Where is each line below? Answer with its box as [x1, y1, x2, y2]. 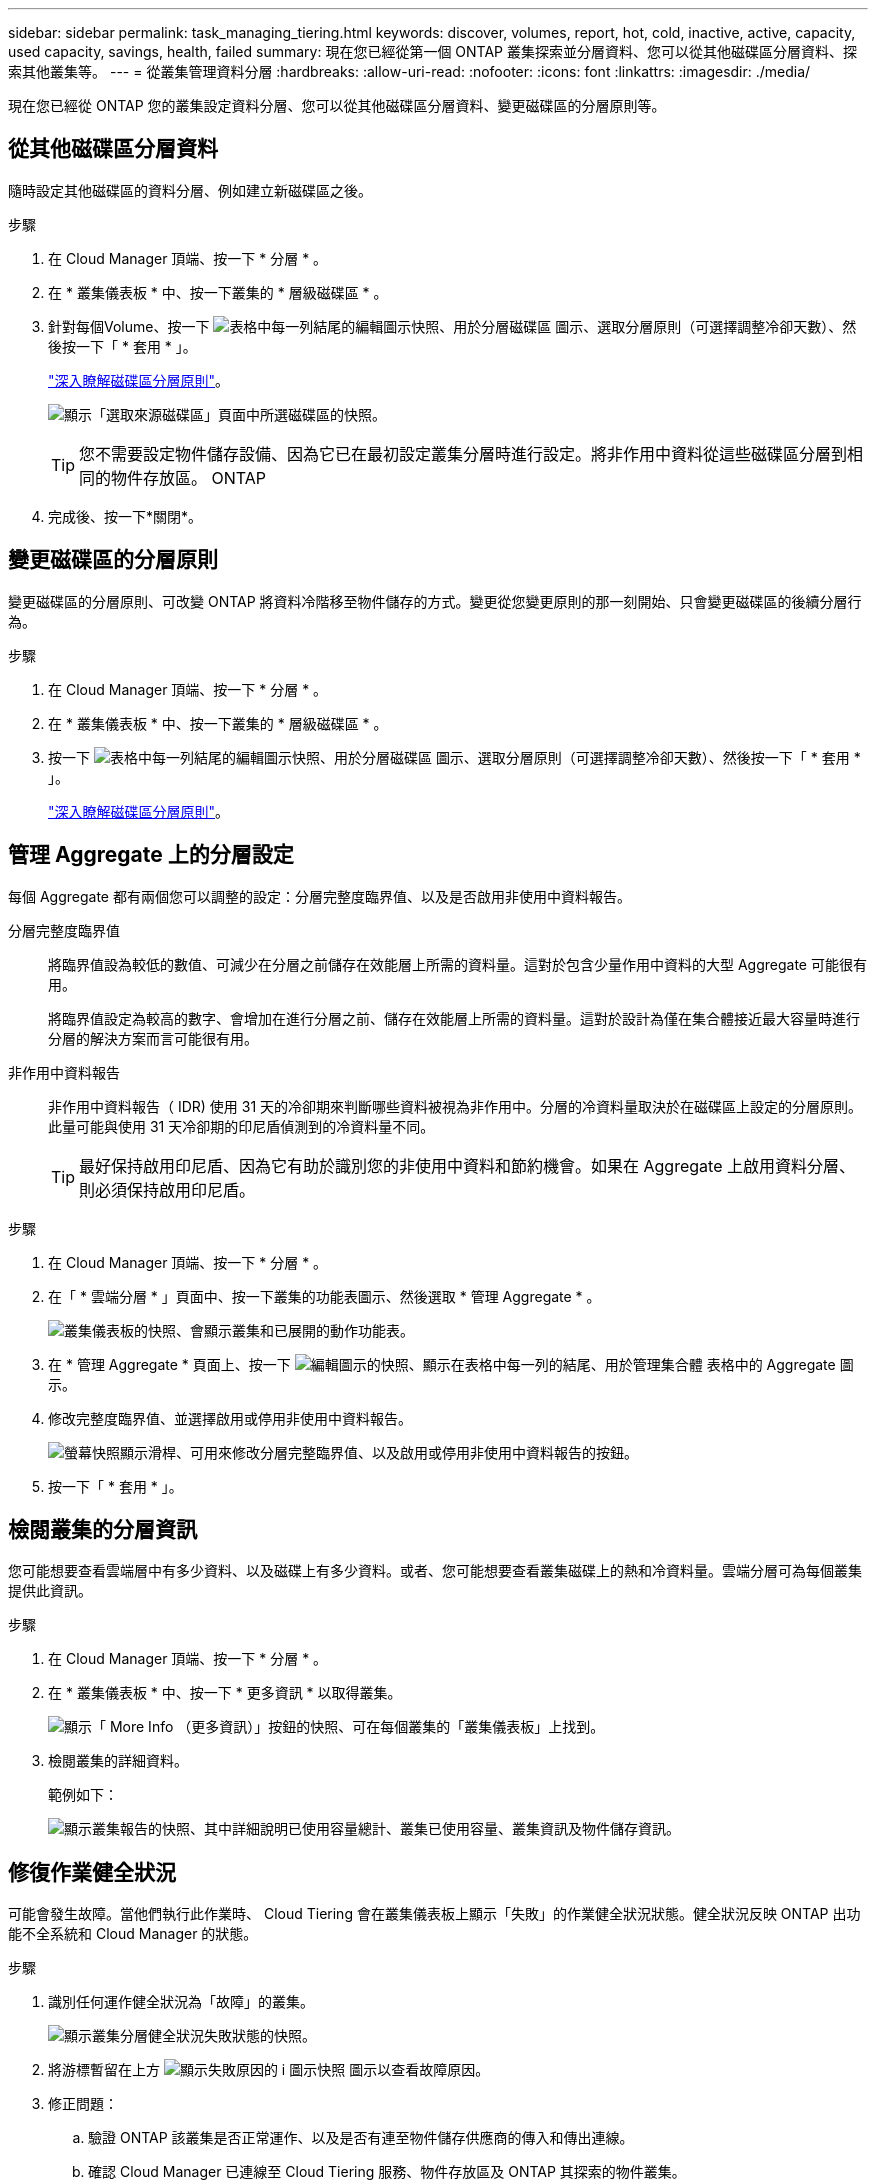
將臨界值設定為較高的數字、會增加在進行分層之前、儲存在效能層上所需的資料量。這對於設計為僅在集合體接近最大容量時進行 [48, 1009, 860, 1027]
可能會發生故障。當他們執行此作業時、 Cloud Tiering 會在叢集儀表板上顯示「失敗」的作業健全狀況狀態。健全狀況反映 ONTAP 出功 [8, 1905, 861, 1923]
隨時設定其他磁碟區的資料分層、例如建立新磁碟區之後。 [8, 181, 372, 199]
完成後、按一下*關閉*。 [48, 507, 203, 525]
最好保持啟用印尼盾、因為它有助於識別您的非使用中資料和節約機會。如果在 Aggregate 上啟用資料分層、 [79, 1155, 855, 1176]
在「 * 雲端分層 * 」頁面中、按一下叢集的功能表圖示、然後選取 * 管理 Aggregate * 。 [48, 1287, 601, 1305]
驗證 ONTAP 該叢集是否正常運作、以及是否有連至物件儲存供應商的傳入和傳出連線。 [88, 2129, 634, 2147]
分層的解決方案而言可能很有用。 [48, 1029, 258, 1047]
